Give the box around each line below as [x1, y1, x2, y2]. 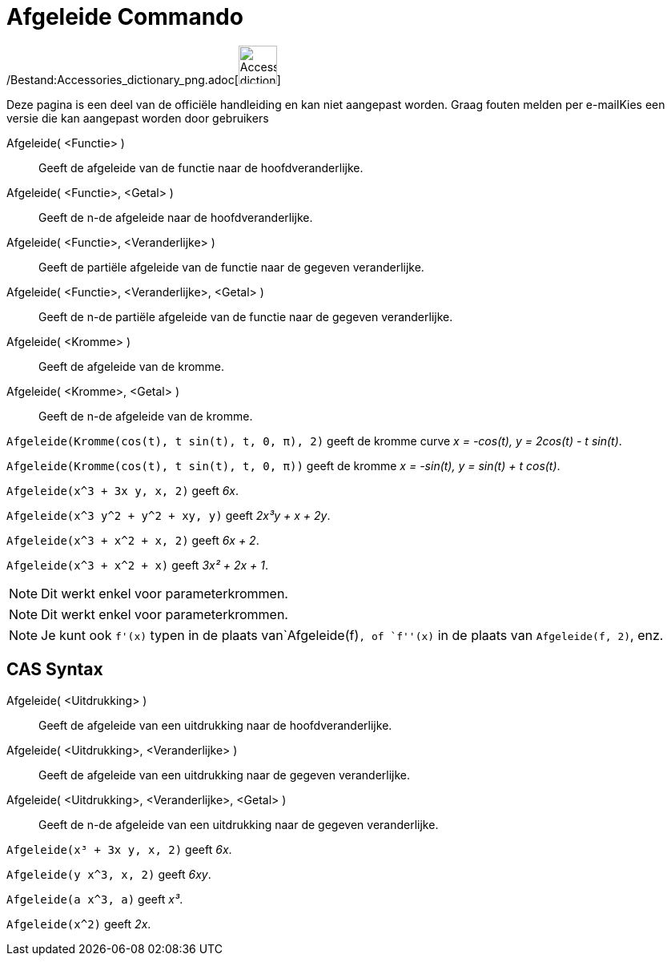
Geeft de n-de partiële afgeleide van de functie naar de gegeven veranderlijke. [38, 309, 453, 324]
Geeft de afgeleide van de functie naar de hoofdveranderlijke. [38, 160, 364, 175]
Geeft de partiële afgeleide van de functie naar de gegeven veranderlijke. [38, 260, 424, 274]
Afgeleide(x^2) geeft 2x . [6, 916, 151, 931]
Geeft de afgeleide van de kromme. [38, 359, 225, 373]
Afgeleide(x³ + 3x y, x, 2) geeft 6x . [6, 842, 232, 856]
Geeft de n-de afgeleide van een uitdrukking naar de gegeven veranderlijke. [38, 817, 439, 831]
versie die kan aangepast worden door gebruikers [6, 111, 269, 125]
